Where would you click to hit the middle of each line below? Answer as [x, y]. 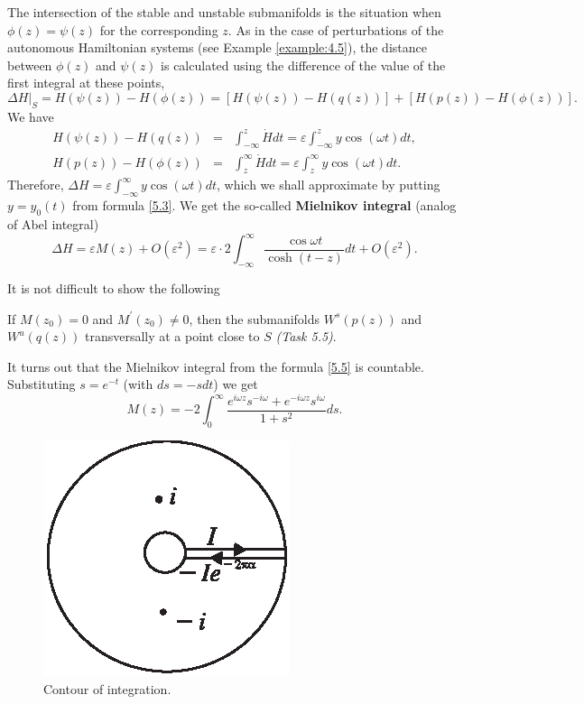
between [30, 65]
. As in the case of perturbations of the [336, 29]
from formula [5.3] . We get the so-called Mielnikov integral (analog [264, 205]
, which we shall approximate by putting [328, 185]
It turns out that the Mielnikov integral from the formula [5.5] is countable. [216, 366]
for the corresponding [159, 29]
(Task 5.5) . [306, 336]
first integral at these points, [86, 83]
